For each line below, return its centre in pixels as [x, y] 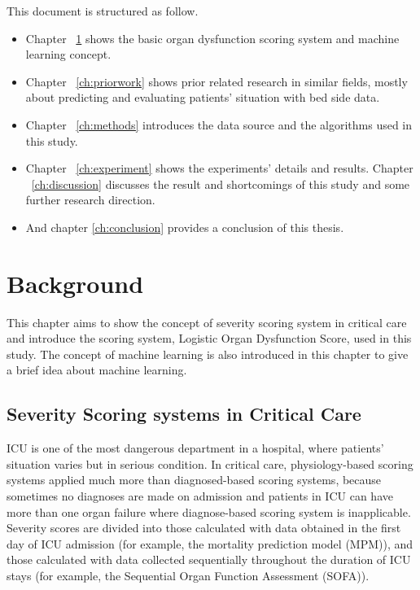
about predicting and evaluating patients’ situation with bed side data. [203, 97]
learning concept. [68, 54]
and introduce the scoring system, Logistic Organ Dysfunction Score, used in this [209, 338]
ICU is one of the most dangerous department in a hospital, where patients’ [195, 448]
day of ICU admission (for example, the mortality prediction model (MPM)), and [210, 543]
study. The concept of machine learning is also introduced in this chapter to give [208, 354]
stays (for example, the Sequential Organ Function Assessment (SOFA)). [188, 575]
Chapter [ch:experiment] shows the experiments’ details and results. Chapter [219, 168]
